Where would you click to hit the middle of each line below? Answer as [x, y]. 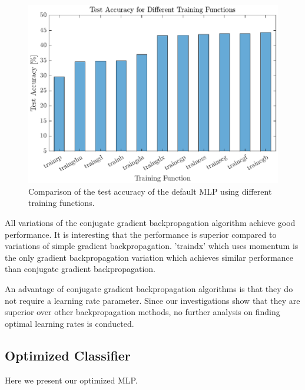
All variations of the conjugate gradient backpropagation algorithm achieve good [150, 223]
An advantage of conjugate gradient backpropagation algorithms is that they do [149, 289]
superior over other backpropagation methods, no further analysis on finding [142, 312]
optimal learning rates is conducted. [69, 323]
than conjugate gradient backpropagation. [80, 269]
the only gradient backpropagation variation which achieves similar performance [149, 257]
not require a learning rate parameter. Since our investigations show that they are [152, 300]
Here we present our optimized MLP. [71, 380]
